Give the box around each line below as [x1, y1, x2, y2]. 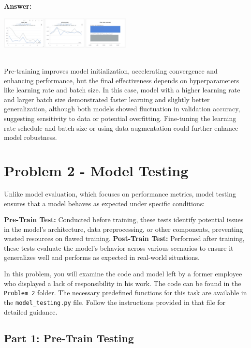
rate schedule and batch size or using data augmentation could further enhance [4, 122, 238, 133]
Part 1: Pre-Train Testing [4, 330, 134, 345]
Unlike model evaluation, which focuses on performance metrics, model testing [4, 188, 236, 198]
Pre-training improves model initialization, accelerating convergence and [4, 66, 218, 76]
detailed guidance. [4, 306, 58, 317]
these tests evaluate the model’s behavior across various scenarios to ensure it [4, 242, 234, 253]
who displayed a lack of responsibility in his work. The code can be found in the [4, 278, 241, 288]
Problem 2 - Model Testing [4, 160, 189, 180]
